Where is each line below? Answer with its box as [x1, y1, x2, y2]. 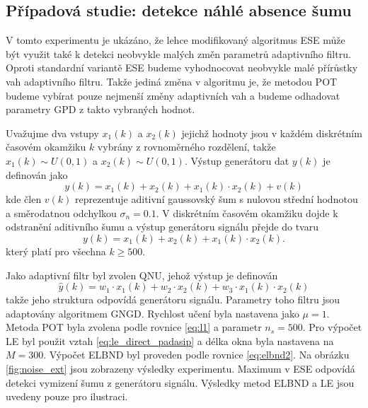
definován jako [6, 167, 68, 182]
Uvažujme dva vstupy [6, 125, 99, 140]
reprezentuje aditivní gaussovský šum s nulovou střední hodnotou [75, 192, 358, 206]
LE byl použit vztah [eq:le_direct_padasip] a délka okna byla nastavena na [6, 333, 334, 348]
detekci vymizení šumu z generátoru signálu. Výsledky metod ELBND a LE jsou [6, 375, 355, 390]
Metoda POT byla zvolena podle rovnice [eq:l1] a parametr [6, 320, 262, 334]
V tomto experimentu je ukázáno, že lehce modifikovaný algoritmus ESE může [6, 33, 345, 47]
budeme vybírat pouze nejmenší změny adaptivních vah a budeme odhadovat [6, 88, 340, 103]
